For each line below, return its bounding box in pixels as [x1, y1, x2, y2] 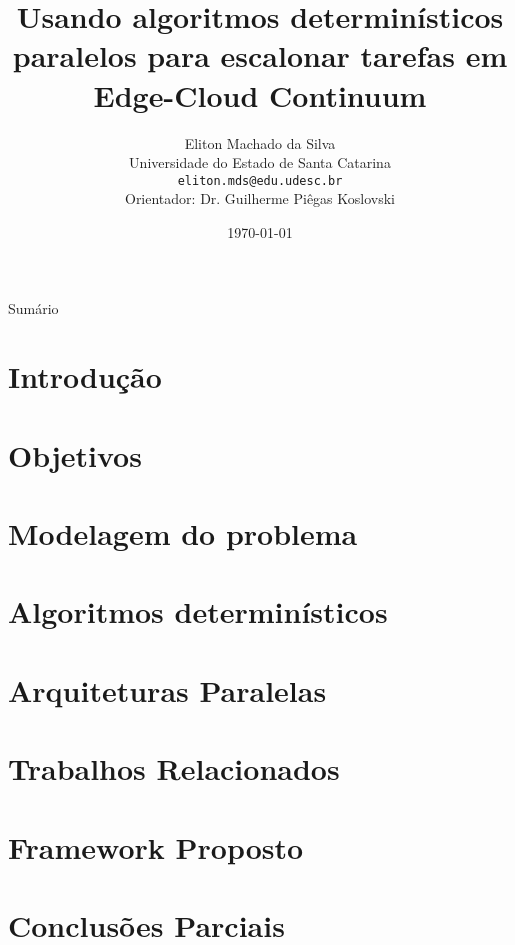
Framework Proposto [8, 826, 304, 867]
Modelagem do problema [8, 513, 358, 554]
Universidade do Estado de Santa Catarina [129, 152, 391, 173]
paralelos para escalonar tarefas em [12, 35, 508, 76]
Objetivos [8, 434, 142, 475]
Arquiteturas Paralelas [8, 669, 327, 710]
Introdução [8, 356, 162, 397]
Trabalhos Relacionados [8, 748, 340, 789]
